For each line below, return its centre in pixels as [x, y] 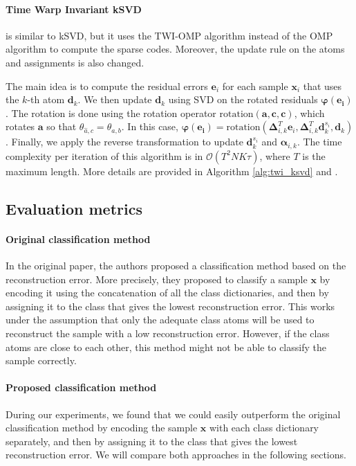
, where [275, 155]
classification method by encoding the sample [102, 428]
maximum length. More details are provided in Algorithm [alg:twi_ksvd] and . [172, 171]
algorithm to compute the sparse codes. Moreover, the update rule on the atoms [175, 49]
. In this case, [150, 126]
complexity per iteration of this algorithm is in [104, 155]
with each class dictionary [264, 428]
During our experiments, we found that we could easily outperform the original [173, 414]
